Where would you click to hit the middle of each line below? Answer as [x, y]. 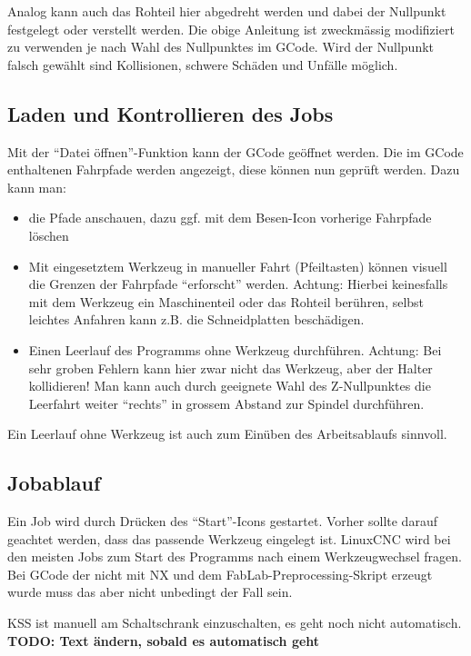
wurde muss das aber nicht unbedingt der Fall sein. [150, 592]
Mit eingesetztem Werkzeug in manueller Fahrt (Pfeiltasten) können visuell [238, 266]
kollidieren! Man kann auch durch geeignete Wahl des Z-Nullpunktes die [230, 386]
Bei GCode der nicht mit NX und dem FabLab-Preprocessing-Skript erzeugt [220, 574]
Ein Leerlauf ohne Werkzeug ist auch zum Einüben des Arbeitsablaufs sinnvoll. [227, 434]
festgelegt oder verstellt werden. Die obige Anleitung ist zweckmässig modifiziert [231, 29]
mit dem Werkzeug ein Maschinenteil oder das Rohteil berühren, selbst [226, 301]
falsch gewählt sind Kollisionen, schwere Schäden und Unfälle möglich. [203, 64]
